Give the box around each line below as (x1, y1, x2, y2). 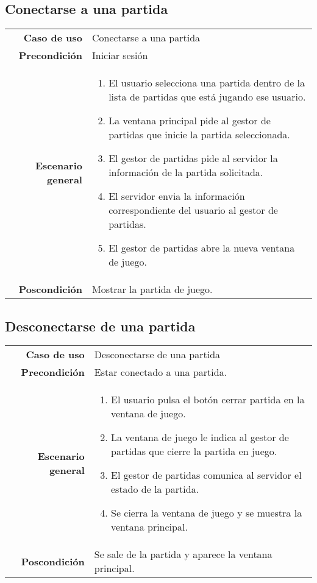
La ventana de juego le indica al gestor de (110, 430, 289, 445)
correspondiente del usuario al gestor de (109, 203, 278, 217)
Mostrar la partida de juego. (91, 282, 213, 297)
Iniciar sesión (91, 48, 148, 63)
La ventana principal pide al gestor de (109, 113, 271, 128)
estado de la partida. (110, 482, 199, 496)
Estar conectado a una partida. (94, 365, 227, 380)
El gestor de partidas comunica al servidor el (110, 468, 302, 482)
